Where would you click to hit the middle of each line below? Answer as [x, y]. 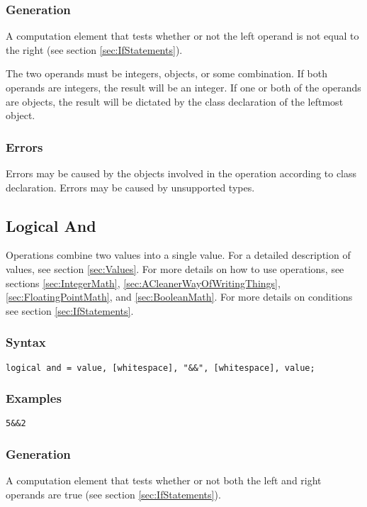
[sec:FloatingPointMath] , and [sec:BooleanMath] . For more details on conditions [179, 297]
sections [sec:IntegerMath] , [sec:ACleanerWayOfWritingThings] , [143, 283]
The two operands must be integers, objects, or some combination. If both [166, 73]
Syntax [26, 342]
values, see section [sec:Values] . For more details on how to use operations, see [175, 268]
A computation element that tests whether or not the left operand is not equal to [182, 36]
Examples [34, 398]
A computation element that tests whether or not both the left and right [164, 480]
